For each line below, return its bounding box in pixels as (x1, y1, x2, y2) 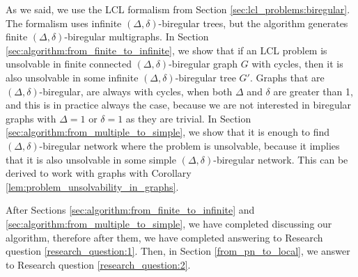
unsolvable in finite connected (6, 56, 132, 71)
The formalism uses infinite (6, 15, 122, 30)
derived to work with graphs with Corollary (6, 166, 192, 180)
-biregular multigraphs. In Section (64, 29, 209, 44)
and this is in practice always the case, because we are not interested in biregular (6, 97, 352, 112)
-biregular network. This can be (213, 152, 348, 166)
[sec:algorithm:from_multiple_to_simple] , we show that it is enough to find (6, 125, 330, 139)
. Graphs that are (249, 70, 325, 84)
